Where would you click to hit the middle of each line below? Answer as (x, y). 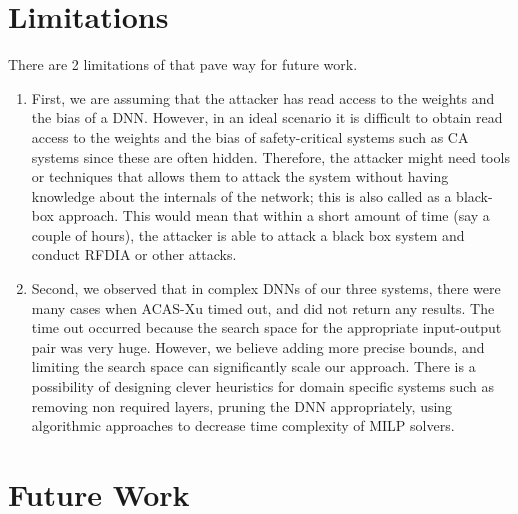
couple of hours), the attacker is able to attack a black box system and (248, 234)
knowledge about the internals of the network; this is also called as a (241, 195)
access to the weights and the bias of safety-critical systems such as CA (250, 136)
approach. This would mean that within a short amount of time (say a (274, 215)
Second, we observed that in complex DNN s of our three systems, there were (266, 288)
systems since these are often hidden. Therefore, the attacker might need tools (270, 156)
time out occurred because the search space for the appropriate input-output (266, 327)
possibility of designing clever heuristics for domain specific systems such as (262, 386)
